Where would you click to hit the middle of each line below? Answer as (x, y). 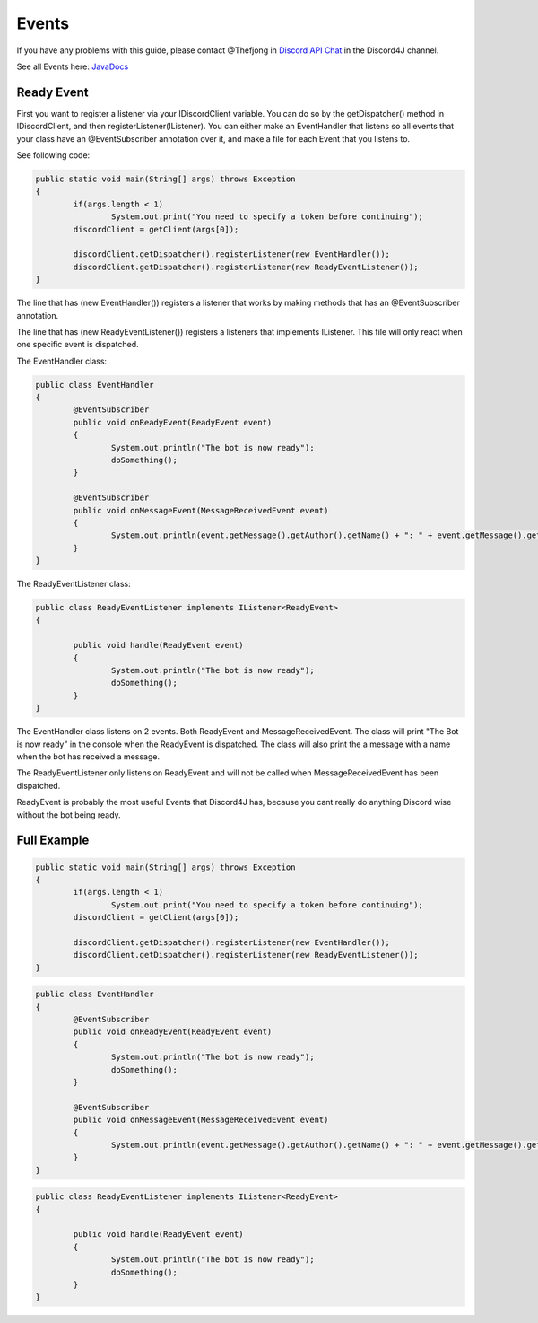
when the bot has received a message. (88, 756)
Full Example (53, 841)
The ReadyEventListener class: (74, 584)
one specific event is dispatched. (78, 345)
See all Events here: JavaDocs (73, 66)
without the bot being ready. (69, 815)
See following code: (53, 155)
